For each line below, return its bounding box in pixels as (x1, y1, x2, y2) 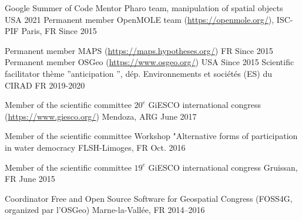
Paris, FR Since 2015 (21, 25, 97, 37)
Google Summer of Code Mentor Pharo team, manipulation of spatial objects (5, 2, 283, 13)
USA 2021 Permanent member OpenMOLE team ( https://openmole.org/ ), (5, 13, 274, 25)
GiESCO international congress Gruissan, (148, 161, 298, 173)
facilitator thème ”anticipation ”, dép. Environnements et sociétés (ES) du (5, 67, 272, 79)
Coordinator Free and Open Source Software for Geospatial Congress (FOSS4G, (5, 192, 293, 204)
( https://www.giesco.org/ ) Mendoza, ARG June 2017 (5, 110, 197, 122)
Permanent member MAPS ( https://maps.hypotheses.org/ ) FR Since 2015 (5, 44, 273, 56)
